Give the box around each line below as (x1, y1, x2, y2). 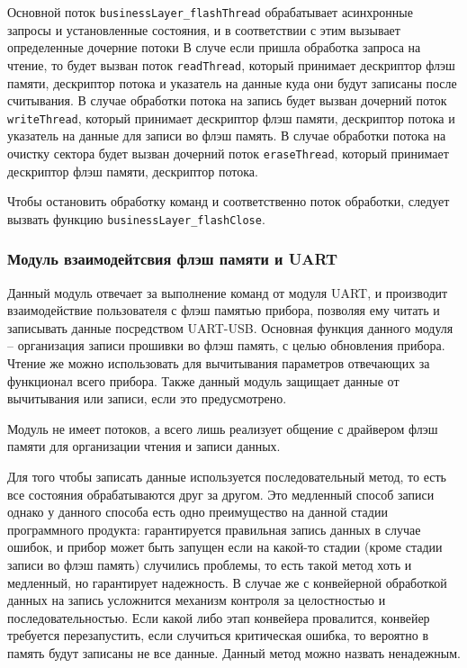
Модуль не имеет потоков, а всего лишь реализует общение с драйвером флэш (7, 419, 438, 438)
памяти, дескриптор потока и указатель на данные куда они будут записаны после (7, 73, 457, 92)
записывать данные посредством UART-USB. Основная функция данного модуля (7, 318, 454, 337)
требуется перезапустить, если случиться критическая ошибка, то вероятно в (7, 626, 428, 645)
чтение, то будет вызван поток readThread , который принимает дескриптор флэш (7, 55, 455, 74)
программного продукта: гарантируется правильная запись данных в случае (7, 519, 421, 538)
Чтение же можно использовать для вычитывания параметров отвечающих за (7, 354, 430, 373)
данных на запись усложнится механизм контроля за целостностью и (7, 591, 386, 609)
